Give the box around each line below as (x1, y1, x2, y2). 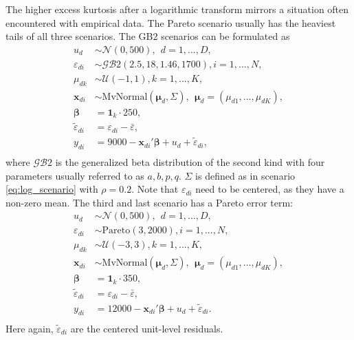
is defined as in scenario (195, 168, 296, 182)
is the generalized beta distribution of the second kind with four (55, 154, 325, 169)
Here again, (5, 321, 54, 335)
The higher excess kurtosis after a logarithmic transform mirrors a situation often (5, 2, 349, 16)
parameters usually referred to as (5, 168, 144, 182)
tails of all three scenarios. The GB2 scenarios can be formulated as (5, 29, 290, 43)
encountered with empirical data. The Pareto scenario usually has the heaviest (5, 15, 336, 30)
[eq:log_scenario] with (5, 182, 98, 196)
